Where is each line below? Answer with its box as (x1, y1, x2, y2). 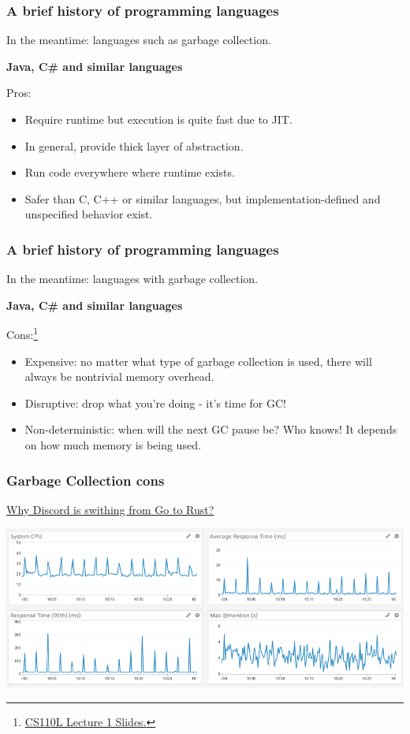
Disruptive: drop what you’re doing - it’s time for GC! (24, 394, 286, 411)
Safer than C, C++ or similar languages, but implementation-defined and (24, 190, 381, 207)
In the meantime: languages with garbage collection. (6, 270, 258, 287)
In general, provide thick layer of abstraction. (24, 137, 244, 154)
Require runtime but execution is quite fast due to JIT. (24, 111, 293, 127)
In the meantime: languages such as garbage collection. (6, 32, 271, 48)
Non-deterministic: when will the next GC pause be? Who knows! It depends (24, 421, 397, 438)
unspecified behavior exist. (24, 206, 153, 222)
